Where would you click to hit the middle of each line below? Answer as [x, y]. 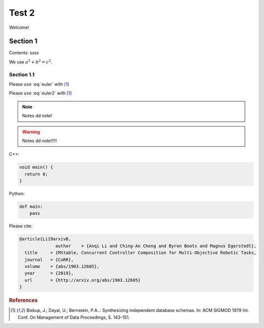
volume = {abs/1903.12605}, [62, 266]
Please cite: [21, 226]
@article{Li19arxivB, [45, 239]
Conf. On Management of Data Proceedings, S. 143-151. [74, 317]
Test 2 [22, 13]
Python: [17, 194]
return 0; [36, 174]
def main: [31, 207]
